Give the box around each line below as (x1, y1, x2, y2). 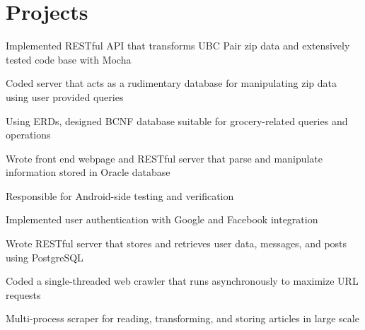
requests (6, 287, 41, 302)
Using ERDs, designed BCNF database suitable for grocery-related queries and (6, 113, 348, 128)
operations (6, 127, 51, 142)
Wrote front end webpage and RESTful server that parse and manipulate (6, 151, 323, 165)
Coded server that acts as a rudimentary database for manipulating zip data (6, 76, 337, 90)
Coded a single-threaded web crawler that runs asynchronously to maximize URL (6, 273, 359, 288)
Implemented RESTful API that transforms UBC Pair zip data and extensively (6, 38, 350, 53)
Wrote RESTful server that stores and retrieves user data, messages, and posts (6, 236, 347, 251)
